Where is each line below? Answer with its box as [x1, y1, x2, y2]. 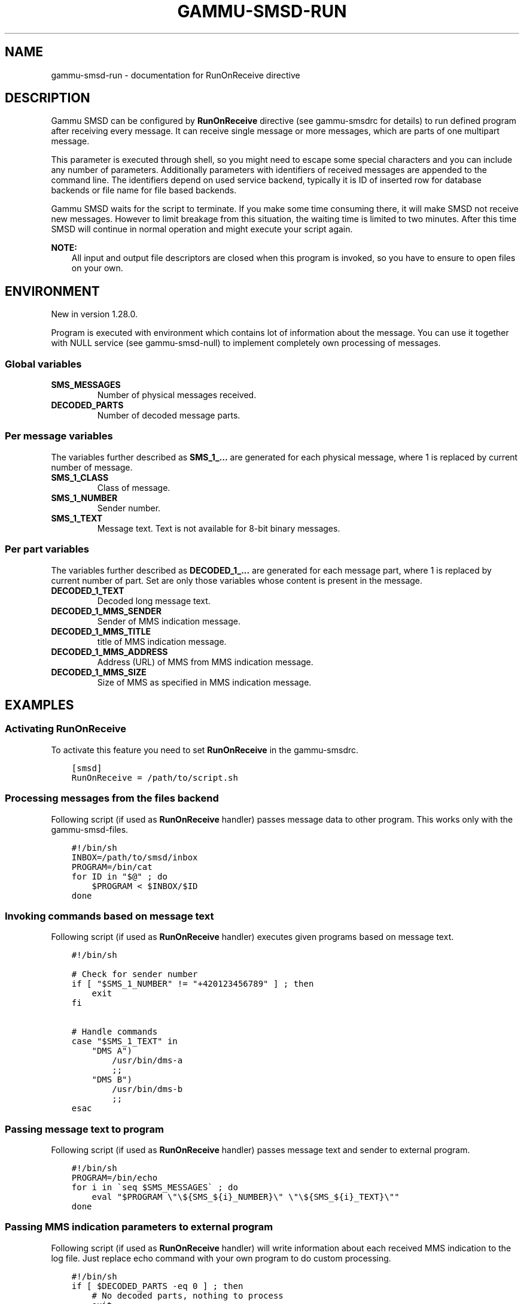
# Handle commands [71, 1027, 158, 1037]
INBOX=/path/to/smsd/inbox [71, 852, 198, 862]
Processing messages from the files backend [5, 792, 219, 805]
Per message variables [5, 430, 113, 442]
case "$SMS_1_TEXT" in [71, 1036, 178, 1047]
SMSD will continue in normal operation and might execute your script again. [51, 224, 353, 235]
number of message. [51, 462, 133, 472]
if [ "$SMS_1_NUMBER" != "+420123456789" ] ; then [71, 979, 314, 989]
